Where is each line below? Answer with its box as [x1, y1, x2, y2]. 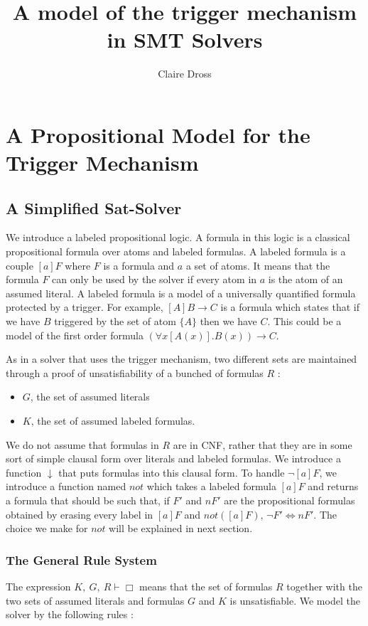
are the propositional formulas [224, 492, 355, 507]
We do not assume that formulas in [6, 437, 159, 452]
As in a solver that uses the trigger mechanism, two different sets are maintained [6, 351, 357, 366]
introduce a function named [6, 479, 126, 494]
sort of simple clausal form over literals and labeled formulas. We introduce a [6, 451, 341, 466]
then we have [200, 314, 257, 329]
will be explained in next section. [109, 521, 253, 536]
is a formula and [103, 258, 175, 272]
